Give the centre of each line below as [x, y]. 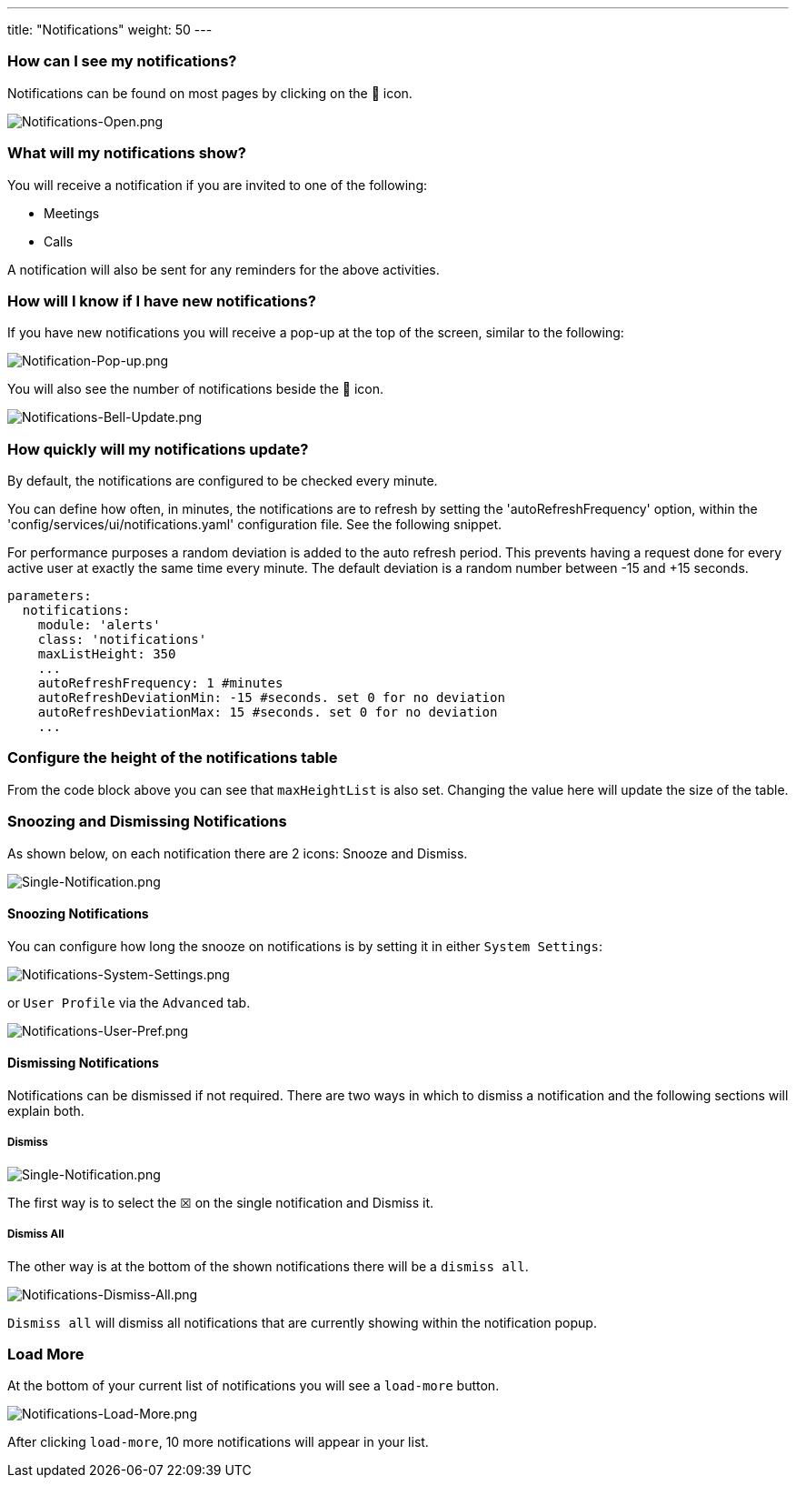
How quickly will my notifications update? [158, 449]
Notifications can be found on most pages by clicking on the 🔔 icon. [210, 93]
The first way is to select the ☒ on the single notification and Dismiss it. [221, 1202]
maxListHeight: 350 [107, 654]
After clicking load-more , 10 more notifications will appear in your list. [218, 1442]
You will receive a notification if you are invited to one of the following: [218, 185]
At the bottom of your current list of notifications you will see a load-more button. [254, 1386]
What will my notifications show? [127, 153]
